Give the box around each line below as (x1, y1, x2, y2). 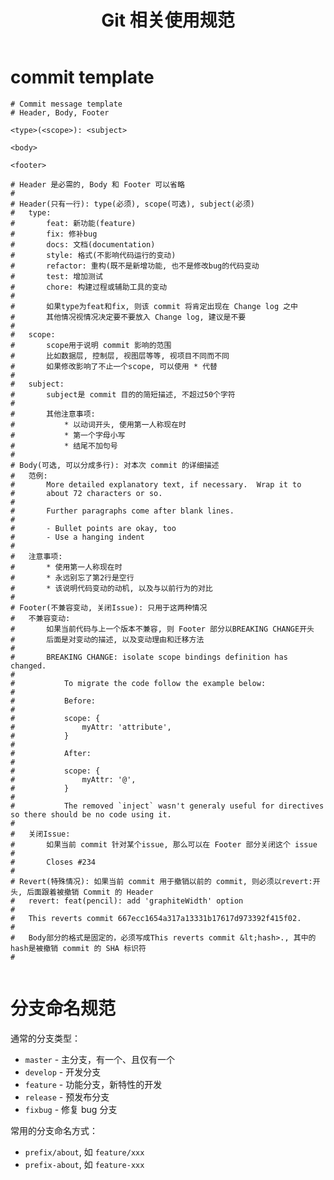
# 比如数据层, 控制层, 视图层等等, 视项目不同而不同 (10, 351, 230, 361)
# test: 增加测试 (10, 271, 103, 281)
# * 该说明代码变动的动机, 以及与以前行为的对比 (10, 583, 213, 593)
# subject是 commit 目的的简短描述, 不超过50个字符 (10, 389, 236, 400)
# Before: (10, 696, 97, 706)
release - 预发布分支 (24, 1091, 110, 1103)
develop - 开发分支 (24, 1066, 102, 1078)
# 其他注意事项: (10, 409, 96, 419)
